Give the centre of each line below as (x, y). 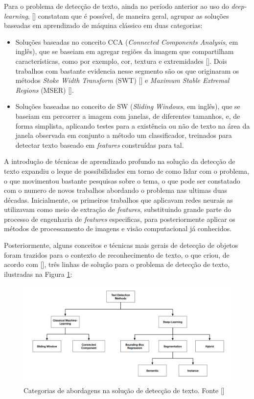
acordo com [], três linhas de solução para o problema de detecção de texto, (117, 264)
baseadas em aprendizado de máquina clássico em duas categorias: (103, 25)
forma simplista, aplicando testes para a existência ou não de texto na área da (133, 125)
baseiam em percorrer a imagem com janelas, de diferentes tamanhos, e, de (128, 116)
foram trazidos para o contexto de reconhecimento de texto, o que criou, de (117, 254)
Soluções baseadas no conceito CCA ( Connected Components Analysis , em (127, 41)
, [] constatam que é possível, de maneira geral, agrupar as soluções (128, 15)
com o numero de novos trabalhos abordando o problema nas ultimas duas (115, 190)
